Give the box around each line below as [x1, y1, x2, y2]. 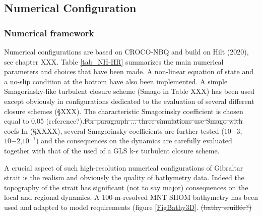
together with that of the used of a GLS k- [4, 145, 136, 155]
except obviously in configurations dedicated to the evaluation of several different [4, 95, 254, 106]
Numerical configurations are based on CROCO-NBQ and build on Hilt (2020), [4, 46, 249, 57]
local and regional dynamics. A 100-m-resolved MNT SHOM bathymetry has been [4, 192, 258, 202]
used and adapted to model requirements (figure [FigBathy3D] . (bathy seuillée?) [4, 201, 252, 212]
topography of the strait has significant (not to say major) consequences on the [4, 182, 248, 192]
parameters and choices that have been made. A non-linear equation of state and [4, 66, 253, 77]
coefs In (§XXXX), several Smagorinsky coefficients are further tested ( [4, 125, 224, 136]
